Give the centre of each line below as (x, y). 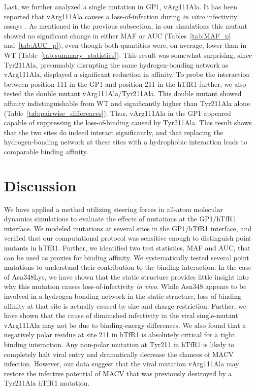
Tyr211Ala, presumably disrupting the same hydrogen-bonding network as (116, 64)
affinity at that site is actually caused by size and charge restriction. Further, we (125, 305)
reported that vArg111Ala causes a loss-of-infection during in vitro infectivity (121, 16)
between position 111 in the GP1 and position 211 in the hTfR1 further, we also (125, 84)
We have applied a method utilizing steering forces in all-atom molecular (113, 209)
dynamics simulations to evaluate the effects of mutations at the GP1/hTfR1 (120, 219)
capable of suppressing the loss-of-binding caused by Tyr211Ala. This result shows (128, 123)
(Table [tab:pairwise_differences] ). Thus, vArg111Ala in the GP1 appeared (118, 113)
